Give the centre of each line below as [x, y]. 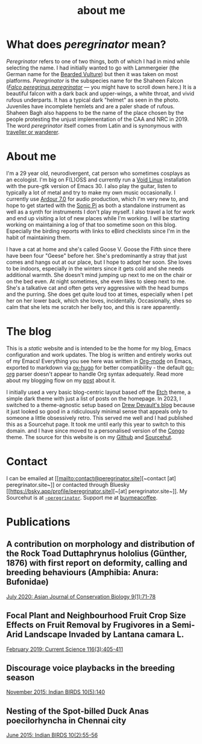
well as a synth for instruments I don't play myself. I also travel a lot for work [101, 212]
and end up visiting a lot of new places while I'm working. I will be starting [98, 218]
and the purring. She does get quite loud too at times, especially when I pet [99, 294]
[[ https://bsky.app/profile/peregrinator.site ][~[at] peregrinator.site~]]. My [97, 491]
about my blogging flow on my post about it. [61, 380]
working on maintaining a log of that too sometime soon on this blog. [91, 224]
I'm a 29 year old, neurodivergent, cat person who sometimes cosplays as [98, 173]
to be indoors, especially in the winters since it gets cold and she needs [95, 268]
